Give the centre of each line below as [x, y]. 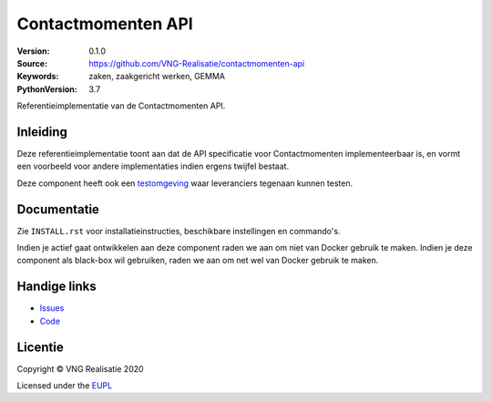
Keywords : [38, 77]
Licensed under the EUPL [65, 386]
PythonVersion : [47, 89]
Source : [32, 63]
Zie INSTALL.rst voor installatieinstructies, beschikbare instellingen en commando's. [179, 231]
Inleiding [42, 132]
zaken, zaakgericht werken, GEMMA [157, 77]
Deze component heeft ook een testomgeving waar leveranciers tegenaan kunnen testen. [185, 183]
